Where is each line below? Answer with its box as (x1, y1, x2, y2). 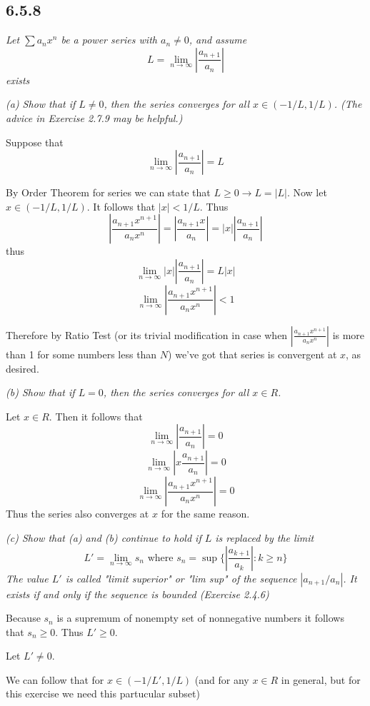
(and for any (194, 672, 249, 687)
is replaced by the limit (215, 530, 314, 545)
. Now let (286, 185, 327, 200)
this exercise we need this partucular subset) (6, 686, 200, 701)
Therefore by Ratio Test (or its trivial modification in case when (6, 327, 288, 342)
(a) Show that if (6, 96, 76, 111)
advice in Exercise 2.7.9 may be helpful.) (6, 110, 183, 125)
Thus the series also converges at (6, 506, 149, 521)
